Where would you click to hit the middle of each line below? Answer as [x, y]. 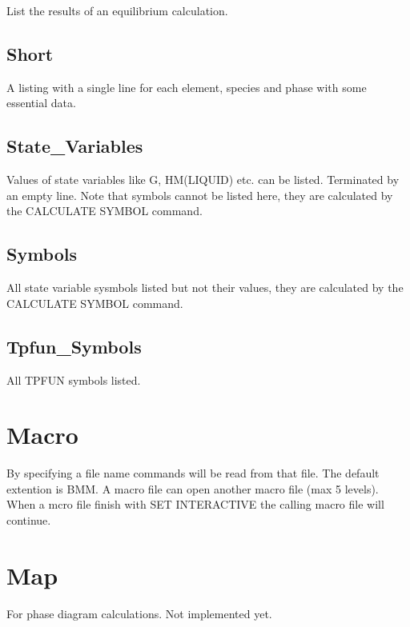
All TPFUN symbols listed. [74, 379]
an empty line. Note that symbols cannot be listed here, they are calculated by [200, 195]
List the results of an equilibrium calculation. [117, 10]
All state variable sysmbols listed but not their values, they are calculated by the [205, 288]
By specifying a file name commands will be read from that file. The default [193, 473]
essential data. [41, 103]
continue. [29, 520]
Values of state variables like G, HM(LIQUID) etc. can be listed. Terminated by [203, 180]
